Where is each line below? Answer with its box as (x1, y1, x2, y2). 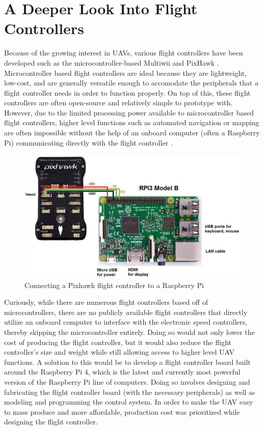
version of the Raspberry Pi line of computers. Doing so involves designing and (4, 376, 250, 387)
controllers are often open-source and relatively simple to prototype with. (4, 97, 233, 108)
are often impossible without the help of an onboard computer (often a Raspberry (4, 127, 260, 138)
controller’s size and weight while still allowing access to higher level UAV (4, 347, 234, 357)
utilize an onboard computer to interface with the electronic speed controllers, (4, 317, 248, 327)
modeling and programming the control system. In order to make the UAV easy (4, 396, 253, 407)
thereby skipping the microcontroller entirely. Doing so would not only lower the (4, 327, 255, 337)
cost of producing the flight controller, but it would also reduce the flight (4, 336, 232, 347)
